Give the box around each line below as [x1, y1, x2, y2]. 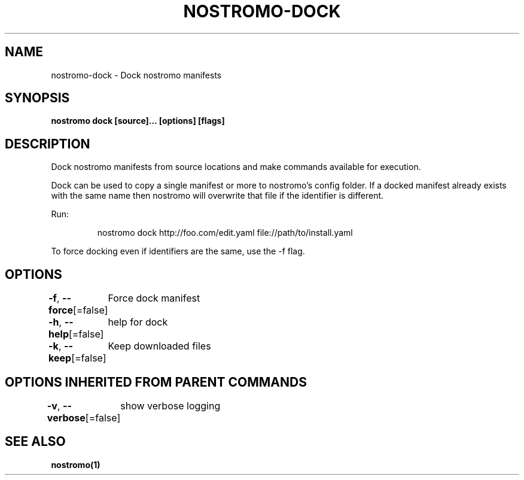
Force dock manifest [108, 292, 200, 305]
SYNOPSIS [5, 90, 70, 106]
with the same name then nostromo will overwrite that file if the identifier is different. [51, 190, 384, 201]
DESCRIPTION [5, 136, 90, 151]
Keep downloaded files [108, 340, 211, 353]
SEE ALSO [5, 434, 66, 449]
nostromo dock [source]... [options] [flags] [51, 116, 225, 126]
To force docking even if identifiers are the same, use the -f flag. [51, 246, 305, 257]
